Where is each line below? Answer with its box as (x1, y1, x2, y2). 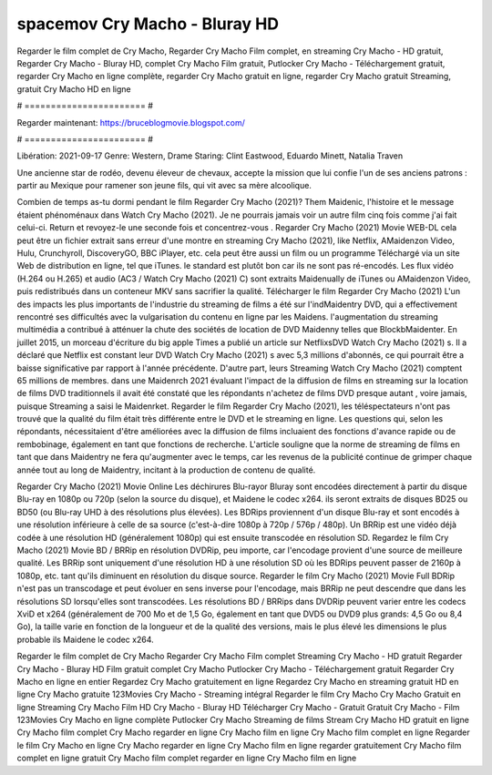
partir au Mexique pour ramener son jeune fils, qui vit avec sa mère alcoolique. (16, 180, 312, 191)
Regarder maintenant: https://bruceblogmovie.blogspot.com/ (16, 117, 245, 127)
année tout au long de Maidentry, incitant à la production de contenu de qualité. (16, 464, 316, 475)
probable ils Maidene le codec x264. (16, 634, 154, 645)
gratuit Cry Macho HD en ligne (16, 83, 131, 95)
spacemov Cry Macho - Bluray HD (16, 14, 280, 34)
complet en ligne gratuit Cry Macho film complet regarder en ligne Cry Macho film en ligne (16, 752, 357, 764)
